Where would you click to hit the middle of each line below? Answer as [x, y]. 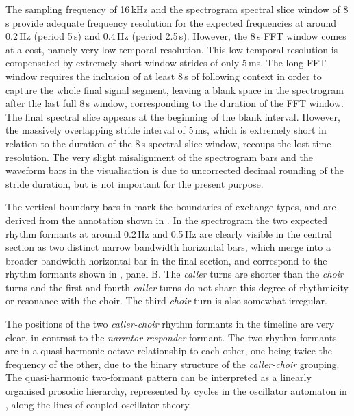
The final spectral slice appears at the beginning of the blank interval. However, [173, 116]
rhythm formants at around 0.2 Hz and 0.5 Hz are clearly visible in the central [169, 233]
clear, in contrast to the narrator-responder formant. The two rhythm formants [171, 337]
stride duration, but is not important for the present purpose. [135, 183]
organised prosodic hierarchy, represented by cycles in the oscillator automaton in [176, 391]
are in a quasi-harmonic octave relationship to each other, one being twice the [169, 351]
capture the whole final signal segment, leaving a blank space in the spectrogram [175, 89]
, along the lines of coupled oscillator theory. [99, 404]
